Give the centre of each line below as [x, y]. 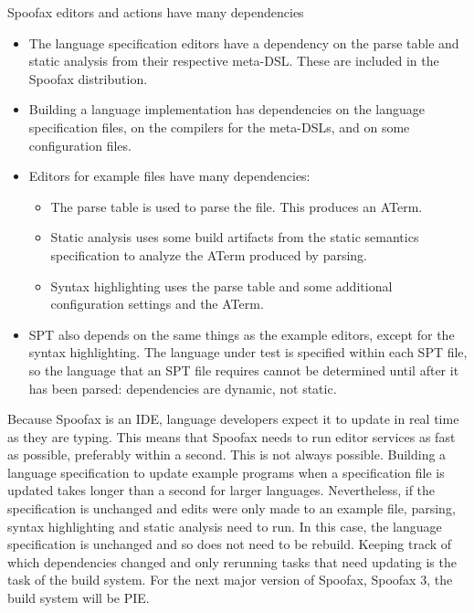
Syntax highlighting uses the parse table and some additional [221, 285]
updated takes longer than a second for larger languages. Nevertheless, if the [221, 490]
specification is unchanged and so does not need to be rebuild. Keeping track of [230, 544]
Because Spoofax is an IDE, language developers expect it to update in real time [233, 419]
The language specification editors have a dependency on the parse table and [244, 42]
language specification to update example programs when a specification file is [226, 472]
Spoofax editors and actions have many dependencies [156, 12]
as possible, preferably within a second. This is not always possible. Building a [227, 454]
